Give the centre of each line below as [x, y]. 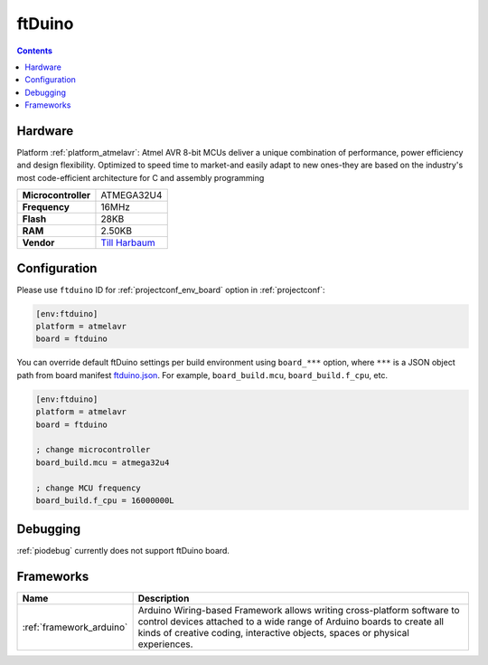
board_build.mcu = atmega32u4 [103, 462]
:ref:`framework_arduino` [75, 627]
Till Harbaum [128, 242]
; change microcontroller [93, 450]
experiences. [165, 644]
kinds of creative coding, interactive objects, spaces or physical [274, 633]
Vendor [38, 242]
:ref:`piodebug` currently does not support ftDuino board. [123, 551]
